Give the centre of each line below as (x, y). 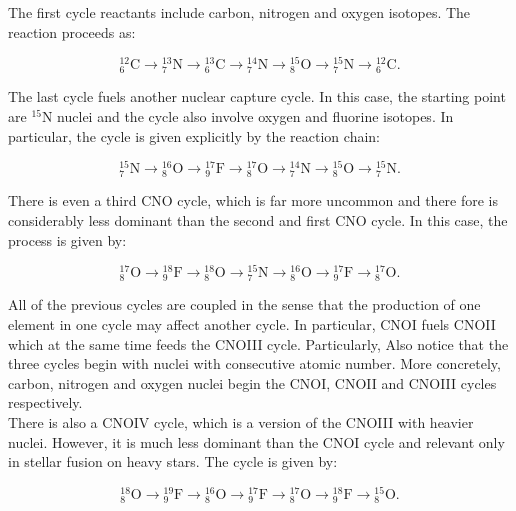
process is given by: (67, 239)
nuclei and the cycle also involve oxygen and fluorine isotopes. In (255, 116)
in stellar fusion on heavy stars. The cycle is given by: (173, 461)
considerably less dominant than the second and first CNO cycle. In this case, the (258, 220)
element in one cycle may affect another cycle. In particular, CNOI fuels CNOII (252, 324)
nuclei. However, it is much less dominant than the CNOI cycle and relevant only (256, 441)
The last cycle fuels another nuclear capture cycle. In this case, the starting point (257, 96)
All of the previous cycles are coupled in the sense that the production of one (244, 304)
